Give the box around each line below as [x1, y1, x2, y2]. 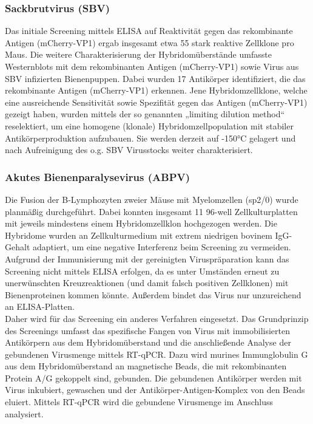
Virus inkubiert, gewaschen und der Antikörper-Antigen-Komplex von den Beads [5, 383, 305, 396]
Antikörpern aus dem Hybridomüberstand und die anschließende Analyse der [5, 336, 291, 349]
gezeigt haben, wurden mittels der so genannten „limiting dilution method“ [5, 108, 285, 120]
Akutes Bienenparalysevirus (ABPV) [5, 169, 190, 184]
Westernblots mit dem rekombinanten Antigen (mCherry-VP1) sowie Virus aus [5, 60, 299, 72]
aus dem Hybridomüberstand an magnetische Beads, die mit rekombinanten [5, 360, 287, 372]
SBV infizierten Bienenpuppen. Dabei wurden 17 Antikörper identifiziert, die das [5, 72, 306, 84]
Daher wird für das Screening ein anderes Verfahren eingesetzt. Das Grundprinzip [5, 312, 309, 324]
